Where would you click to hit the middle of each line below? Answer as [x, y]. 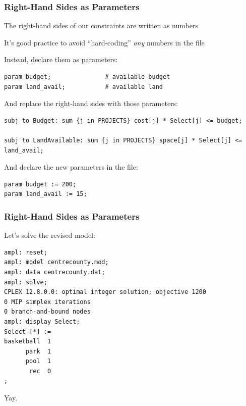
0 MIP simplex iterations [47, 302]
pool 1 [38, 361]
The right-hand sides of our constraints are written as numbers [101, 26]
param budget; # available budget [87, 77]
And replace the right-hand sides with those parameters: [91, 103]
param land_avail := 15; [46, 194]
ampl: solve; [26, 282]
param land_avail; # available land [83, 87]
